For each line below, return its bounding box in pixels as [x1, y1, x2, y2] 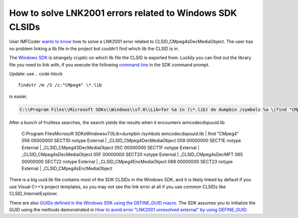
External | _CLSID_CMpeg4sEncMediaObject [21, 165, 113, 171]
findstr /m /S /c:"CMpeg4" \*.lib [18, 82, 102, 88]
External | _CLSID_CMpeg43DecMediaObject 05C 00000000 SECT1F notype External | [21, 145, 200, 150]
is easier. [9, 93, 28, 99]
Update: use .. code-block [9, 71, 63, 76]
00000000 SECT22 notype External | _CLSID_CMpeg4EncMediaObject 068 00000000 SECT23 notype [21, 158, 233, 164]
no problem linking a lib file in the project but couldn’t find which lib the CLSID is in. [9, 45, 179, 52]
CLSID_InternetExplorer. [9, 191, 58, 197]
